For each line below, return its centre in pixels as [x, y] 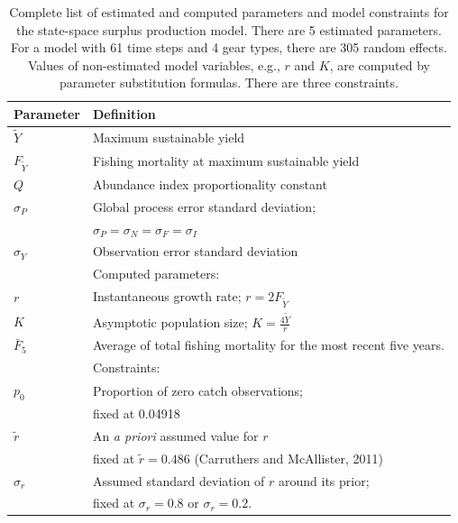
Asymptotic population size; [170, 322]
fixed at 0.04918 [136, 413]
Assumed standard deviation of [179, 480]
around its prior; [324, 480]
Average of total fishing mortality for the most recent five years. [268, 345]
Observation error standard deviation [195, 251]
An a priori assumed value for [175, 435]
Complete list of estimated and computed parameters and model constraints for [229, 12]
